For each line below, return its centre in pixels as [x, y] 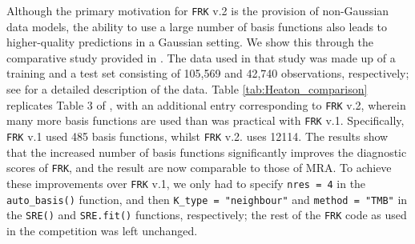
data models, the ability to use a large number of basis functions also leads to [197, 26]
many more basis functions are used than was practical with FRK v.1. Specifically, [205, 120]
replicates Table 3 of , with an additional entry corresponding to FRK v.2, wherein [206, 104]
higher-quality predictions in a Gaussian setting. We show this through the [190, 42]
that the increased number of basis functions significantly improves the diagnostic [207, 152]
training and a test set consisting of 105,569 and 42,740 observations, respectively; [208, 73]
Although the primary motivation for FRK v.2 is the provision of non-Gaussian [198, 10]
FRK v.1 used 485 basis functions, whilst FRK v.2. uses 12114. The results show [197, 136]
